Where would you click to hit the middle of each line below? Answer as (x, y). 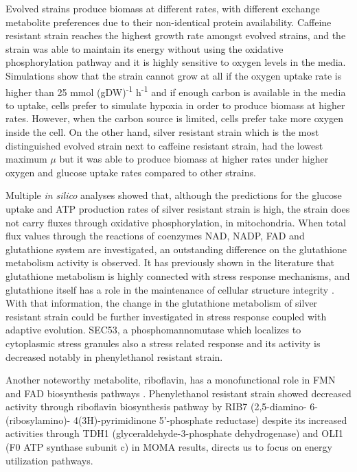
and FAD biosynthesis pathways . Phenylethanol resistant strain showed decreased (178, 393)
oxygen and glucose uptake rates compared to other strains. (131, 172)
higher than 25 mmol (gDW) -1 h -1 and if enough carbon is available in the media (176, 91)
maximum (26, 159)
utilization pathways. (49, 460)
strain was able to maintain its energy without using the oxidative (145, 48)
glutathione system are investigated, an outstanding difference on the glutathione (176, 249)
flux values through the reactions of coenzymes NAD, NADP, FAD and (155, 236)
